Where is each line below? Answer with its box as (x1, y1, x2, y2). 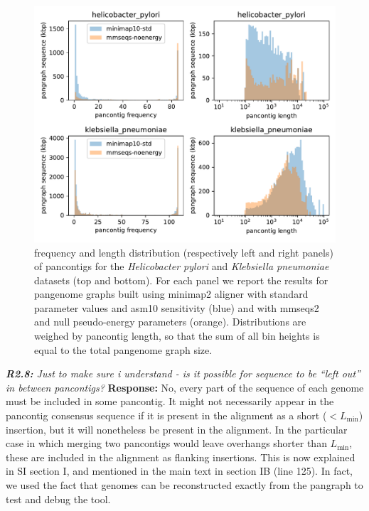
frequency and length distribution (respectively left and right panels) (34, 244, 333, 259)
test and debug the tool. (6, 491, 111, 506)
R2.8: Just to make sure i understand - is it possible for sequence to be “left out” (6, 366, 360, 381)
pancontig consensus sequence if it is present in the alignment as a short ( (6, 408, 327, 423)
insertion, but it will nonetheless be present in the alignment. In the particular (6, 421, 348, 436)
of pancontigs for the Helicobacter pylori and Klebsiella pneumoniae (34, 259, 329, 274)
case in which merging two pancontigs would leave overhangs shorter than (6, 436, 327, 451)
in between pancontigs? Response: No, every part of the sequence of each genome (6, 380, 364, 394)
